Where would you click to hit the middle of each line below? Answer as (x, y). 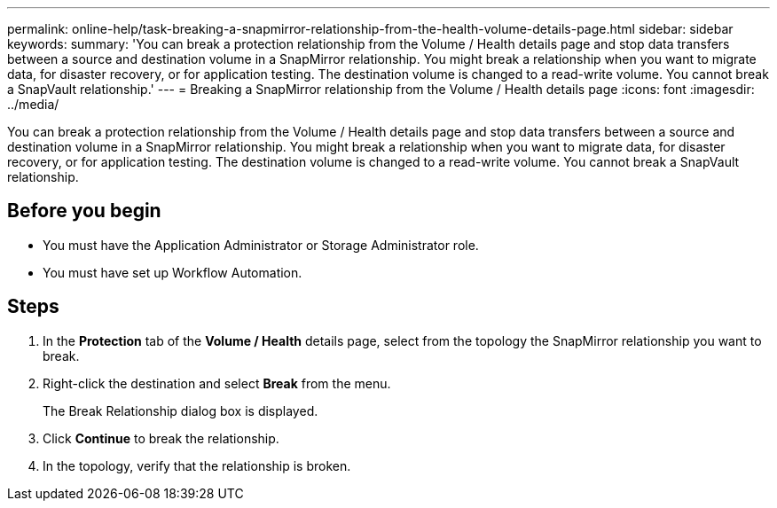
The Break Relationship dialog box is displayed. (181, 410)
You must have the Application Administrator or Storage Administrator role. (261, 245)
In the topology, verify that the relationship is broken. (197, 465)
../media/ (33, 104)
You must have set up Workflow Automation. (173, 272)
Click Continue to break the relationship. (161, 438)
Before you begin (84, 211)
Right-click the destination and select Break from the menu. (217, 383)
